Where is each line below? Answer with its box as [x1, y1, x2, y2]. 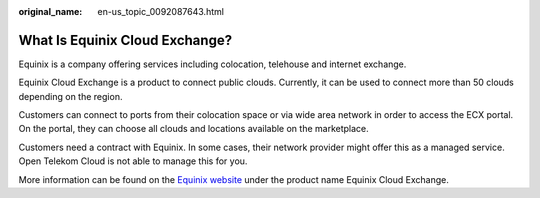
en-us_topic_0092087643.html [97, 6, 225, 17]
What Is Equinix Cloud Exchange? [18, 31, 233, 49]
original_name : [18, 6, 83, 17]
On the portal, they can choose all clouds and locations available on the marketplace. [18, 123, 369, 135]
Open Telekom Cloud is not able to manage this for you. [18, 155, 248, 167]
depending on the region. [18, 90, 123, 102]
